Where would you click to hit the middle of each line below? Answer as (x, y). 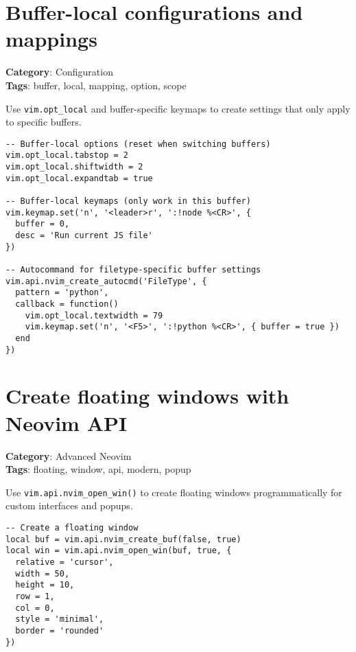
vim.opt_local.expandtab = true (79, 178)
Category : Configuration (59, 72)
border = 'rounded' (60, 630)
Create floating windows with (147, 396)
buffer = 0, (43, 224)
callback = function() (67, 304)
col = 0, (35, 608)
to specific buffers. (44, 122)
